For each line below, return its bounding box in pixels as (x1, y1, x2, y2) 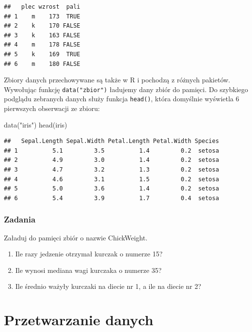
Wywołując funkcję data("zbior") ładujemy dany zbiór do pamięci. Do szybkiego (4, 84, 248, 94)
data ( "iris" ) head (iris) (4, 119, 67, 129)
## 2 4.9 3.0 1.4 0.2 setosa (4, 157, 219, 164)
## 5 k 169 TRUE (4, 50, 80, 58)
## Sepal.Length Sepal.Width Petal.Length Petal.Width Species (4, 138, 219, 145)
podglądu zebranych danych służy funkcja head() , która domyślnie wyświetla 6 (4, 94, 239, 104)
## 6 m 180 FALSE (4, 60, 80, 67)
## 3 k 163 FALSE (4, 32, 80, 39)
